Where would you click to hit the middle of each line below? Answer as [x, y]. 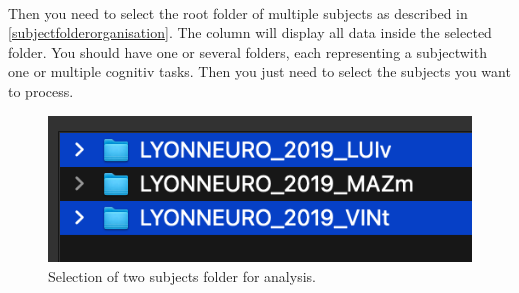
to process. [41, 90]
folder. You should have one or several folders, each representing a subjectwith [247, 51]
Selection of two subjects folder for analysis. [182, 275]
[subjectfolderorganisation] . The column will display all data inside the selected [250, 32]
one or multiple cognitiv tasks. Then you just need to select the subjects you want [259, 71]
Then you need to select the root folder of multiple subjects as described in [238, 12]
